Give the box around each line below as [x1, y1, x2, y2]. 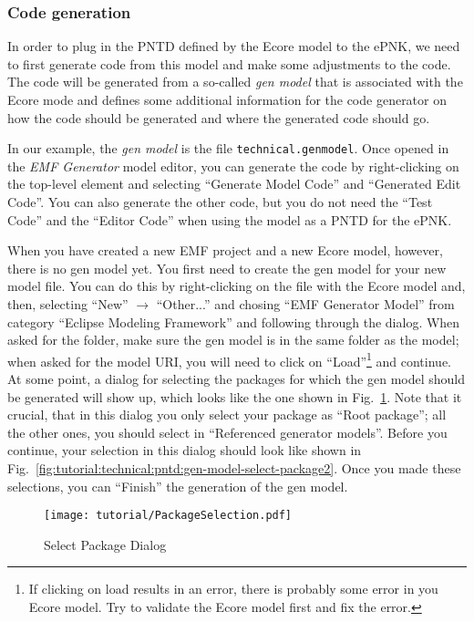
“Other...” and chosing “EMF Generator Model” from [156, 295, 455, 313]
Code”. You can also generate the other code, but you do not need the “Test [7, 192, 433, 212]
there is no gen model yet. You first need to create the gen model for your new [7, 258, 447, 277]
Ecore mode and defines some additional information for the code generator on [7, 90, 448, 109]
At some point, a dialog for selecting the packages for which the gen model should [7, 369, 466, 389]
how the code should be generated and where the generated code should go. [7, 108, 430, 127]
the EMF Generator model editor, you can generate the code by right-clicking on [7, 156, 459, 175]
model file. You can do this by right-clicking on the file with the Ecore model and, [7, 276, 466, 295]
